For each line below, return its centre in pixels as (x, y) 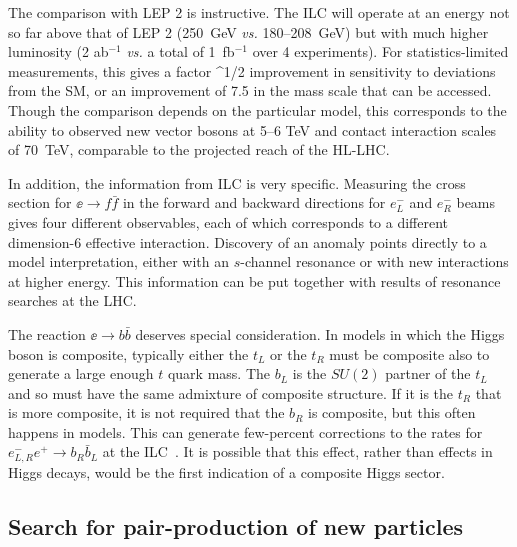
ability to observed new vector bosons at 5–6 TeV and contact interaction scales (252, 129)
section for (40, 202)
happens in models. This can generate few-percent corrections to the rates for (245, 431)
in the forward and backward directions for (254, 202)
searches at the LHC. (72, 300)
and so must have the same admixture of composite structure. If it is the (231, 392)
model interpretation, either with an (119, 261)
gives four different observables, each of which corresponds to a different (228, 221)
